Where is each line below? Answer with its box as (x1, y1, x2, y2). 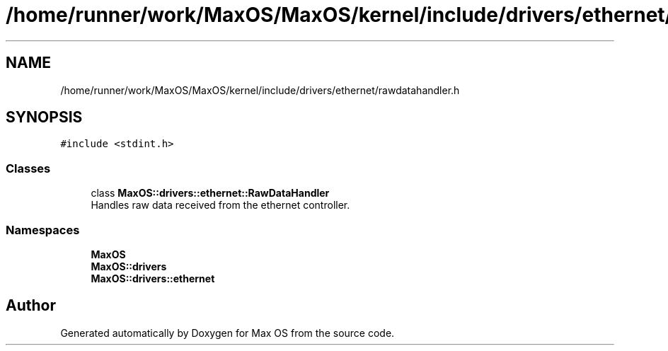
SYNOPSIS (6, 108, 83, 127)
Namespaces (6, 222, 80, 237)
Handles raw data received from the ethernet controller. (91, 199, 350, 212)
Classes (6, 161, 51, 175)
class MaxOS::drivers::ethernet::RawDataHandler (91, 187, 330, 200)
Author (6, 297, 56, 315)
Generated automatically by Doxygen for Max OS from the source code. (60, 326, 395, 339)
